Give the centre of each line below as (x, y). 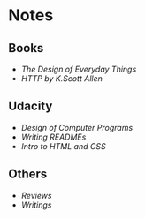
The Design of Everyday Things (79, 69)
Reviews (36, 195)
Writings (36, 205)
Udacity (31, 106)
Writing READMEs (53, 137)
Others (28, 174)
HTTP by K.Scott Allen (62, 79)
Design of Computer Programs (77, 127)
